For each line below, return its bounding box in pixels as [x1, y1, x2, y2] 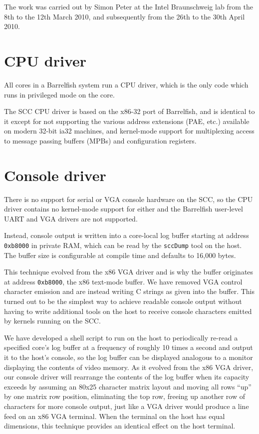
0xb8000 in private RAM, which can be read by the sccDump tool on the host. [4, 239, 242, 250]
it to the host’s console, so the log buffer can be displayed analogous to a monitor [4, 352, 253, 362]
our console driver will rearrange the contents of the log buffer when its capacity [4, 371, 250, 382]
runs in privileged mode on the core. [4, 89, 115, 99]
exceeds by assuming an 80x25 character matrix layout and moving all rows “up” [4, 381, 252, 391]
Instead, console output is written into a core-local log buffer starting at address [4, 230, 249, 240]
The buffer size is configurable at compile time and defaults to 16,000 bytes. [4, 249, 236, 260]
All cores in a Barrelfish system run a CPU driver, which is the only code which [4, 79, 249, 89]
